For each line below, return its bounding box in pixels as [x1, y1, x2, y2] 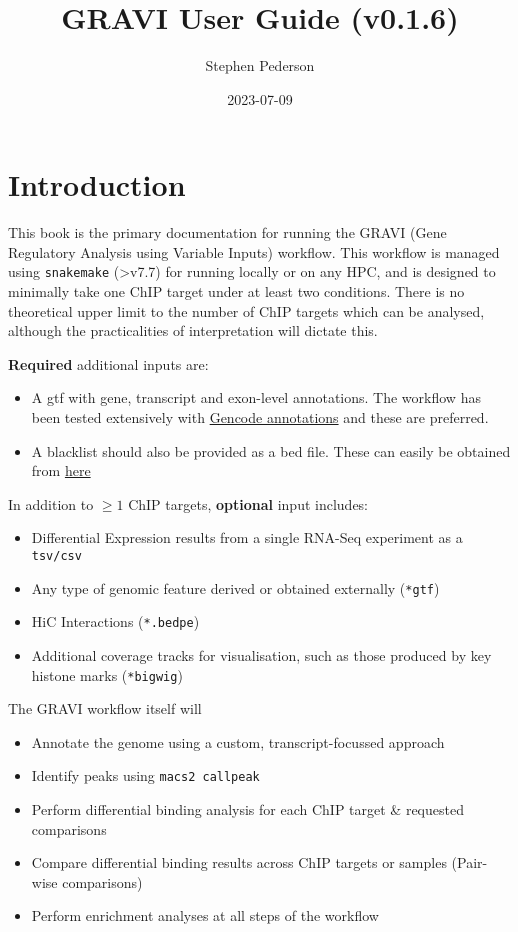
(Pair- [451, 852, 488, 873]
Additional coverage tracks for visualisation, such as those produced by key [31, 645, 492, 665]
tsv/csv [31, 549, 82, 564]
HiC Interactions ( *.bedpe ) [31, 611, 200, 632]
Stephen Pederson [205, 55, 315, 76]
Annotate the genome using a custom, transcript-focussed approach [31, 731, 445, 752]
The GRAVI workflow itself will [8, 698, 202, 719]
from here [31, 460, 91, 481]
